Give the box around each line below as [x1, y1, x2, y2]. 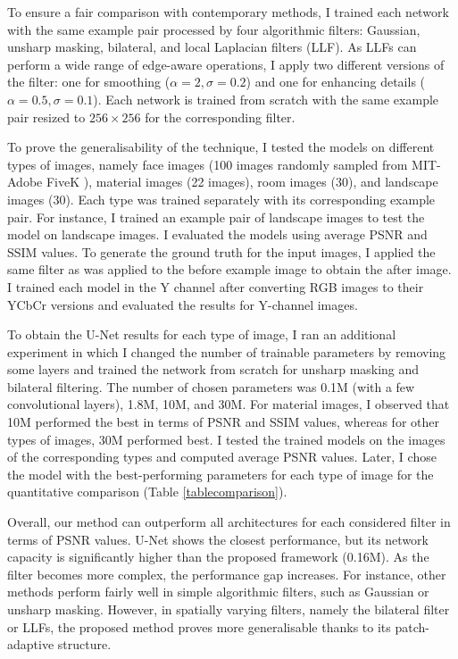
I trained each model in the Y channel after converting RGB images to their [7, 277, 424, 296]
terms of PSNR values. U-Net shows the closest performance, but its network [7, 530, 429, 548]
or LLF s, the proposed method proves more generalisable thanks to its [7, 617, 391, 636]
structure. [57, 635, 112, 654]
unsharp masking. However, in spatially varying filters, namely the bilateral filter [7, 600, 450, 618]
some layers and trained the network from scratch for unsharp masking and [7, 360, 420, 379]
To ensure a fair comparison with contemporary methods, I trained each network [7, 3, 449, 21]
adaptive [7, 635, 54, 654]
